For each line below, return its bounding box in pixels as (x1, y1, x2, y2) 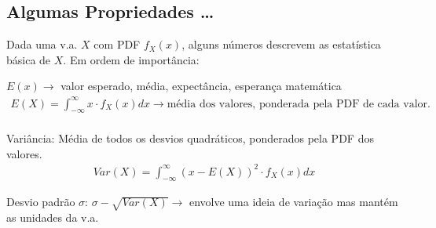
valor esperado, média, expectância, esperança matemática (60, 78, 342, 94)
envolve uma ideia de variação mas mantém (189, 194, 398, 210)
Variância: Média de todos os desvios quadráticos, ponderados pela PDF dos (6, 129, 374, 146)
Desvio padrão (6, 194, 75, 210)
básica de (6, 51, 51, 67)
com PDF (93, 36, 141, 52)
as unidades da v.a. (6, 209, 99, 226)
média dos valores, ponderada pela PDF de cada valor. (167, 98, 431, 110)
